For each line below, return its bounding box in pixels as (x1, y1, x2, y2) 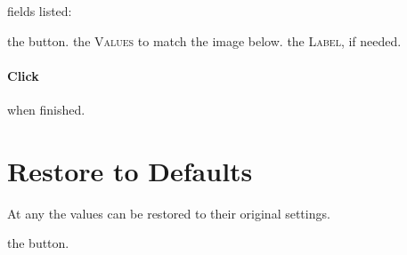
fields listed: (7, 2, 72, 20)
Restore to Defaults (7, 152, 253, 188)
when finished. (7, 100, 85, 118)
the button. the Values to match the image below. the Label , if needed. (7, 31, 402, 50)
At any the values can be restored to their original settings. (7, 203, 330, 222)
